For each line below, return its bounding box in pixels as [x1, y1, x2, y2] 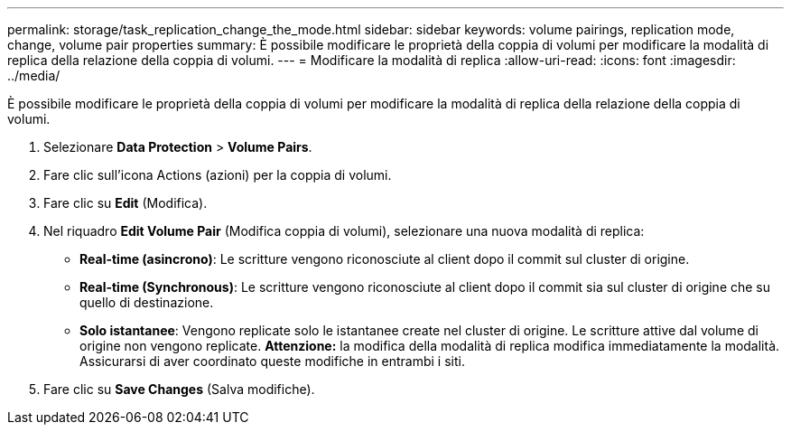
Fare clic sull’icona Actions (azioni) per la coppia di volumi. [43, 167, 392, 183]
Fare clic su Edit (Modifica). [43, 195, 208, 211]
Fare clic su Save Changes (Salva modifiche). [43, 381, 315, 397]
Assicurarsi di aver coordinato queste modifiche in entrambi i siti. [79, 353, 465, 369]
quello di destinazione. [79, 295, 214, 310]
